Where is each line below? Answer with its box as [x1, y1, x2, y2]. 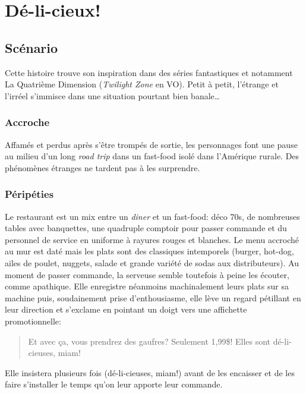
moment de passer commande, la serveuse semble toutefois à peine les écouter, [5, 268, 289, 280]
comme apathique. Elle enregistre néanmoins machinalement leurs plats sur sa [5, 280, 289, 292]
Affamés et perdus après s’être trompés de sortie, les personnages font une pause [5, 138, 298, 150]
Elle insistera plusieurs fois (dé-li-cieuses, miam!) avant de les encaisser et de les [5, 366, 295, 379]
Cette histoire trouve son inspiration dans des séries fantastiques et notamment [5, 66, 293, 78]
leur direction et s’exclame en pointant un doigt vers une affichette [5, 303, 247, 316]
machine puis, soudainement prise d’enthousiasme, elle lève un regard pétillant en [5, 291, 301, 304]
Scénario [5, 38, 58, 56]
